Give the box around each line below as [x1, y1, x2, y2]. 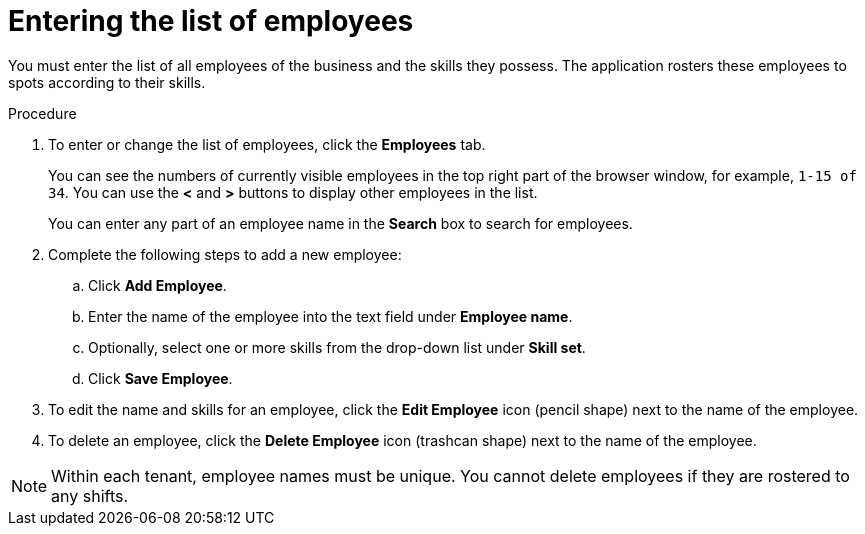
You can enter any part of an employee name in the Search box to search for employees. [48, 214, 633, 232]
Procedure [8, 104, 77, 122]
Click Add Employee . [88, 276, 227, 294]
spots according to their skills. [8, 73, 206, 91]
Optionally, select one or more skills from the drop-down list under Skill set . [88, 338, 586, 356]
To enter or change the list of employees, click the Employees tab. [48, 135, 486, 153]
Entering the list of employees [8, 4, 414, 38]
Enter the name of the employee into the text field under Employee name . [88, 307, 573, 325]
